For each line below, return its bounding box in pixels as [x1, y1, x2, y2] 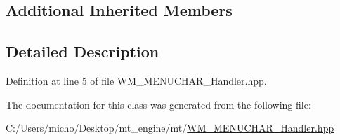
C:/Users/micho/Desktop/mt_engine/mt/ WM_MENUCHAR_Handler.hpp [6, 120, 334, 135]
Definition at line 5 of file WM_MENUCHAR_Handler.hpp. [6, 73, 267, 87]
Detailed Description [6, 41, 159, 62]
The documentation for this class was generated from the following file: [6, 97, 311, 111]
